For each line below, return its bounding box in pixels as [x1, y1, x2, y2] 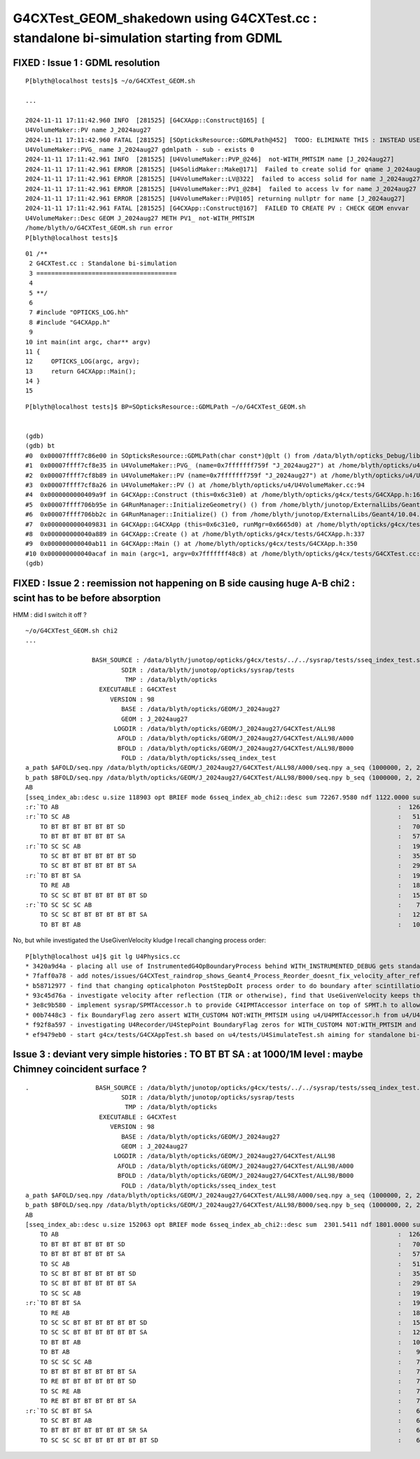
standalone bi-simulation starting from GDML [13, 30, 283, 45]
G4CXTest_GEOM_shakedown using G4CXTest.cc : [13, 10, 318, 26]
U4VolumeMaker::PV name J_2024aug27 [25, 126, 151, 134]
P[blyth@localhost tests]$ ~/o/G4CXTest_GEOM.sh [25, 77, 195, 85]
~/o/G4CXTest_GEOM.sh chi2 [25, 627, 118, 635]
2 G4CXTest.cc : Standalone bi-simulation [29, 260, 177, 267]
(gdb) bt [25, 442, 55, 450]
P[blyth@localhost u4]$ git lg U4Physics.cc [25, 952, 181, 960]
